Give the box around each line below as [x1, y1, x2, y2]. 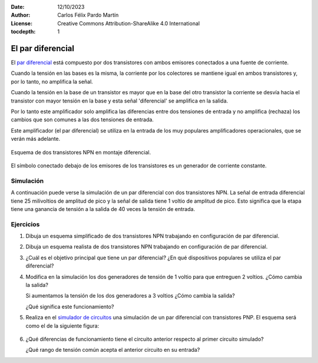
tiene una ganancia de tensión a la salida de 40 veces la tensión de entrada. [11, 205, 196, 212]
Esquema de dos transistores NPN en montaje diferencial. [11, 148, 151, 156]
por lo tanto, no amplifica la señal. [11, 78, 94, 85]
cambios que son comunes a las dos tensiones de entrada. [11, 116, 154, 123]
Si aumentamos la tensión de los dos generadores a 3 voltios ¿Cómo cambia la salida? [25, 292, 235, 299]
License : [11, 19, 32, 27]
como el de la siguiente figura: [25, 322, 100, 329]
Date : [11, 4, 25, 10]
